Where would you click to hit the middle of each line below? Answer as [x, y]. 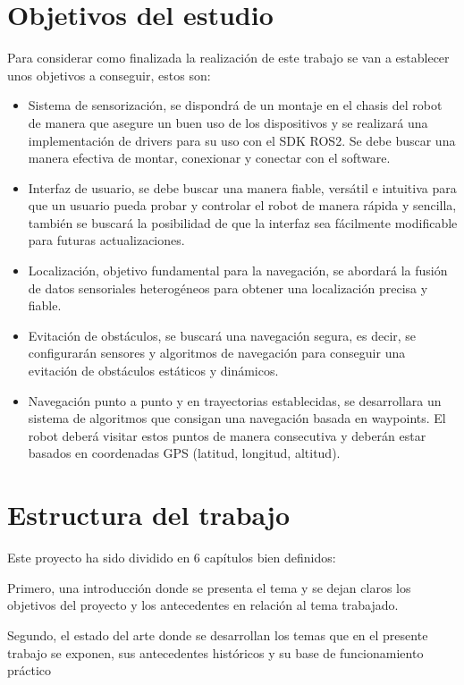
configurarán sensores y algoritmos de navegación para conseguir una [217, 353]
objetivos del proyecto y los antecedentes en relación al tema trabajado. [203, 605]
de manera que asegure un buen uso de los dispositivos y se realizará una [228, 122]
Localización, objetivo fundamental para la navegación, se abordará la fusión [238, 271]
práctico [30, 670]
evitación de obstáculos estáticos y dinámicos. [153, 371]
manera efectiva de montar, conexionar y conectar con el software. [209, 158]
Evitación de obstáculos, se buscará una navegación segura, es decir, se [222, 335]
